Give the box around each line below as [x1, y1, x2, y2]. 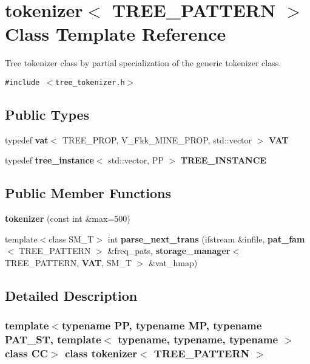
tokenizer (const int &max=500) [5, 212, 130, 225]
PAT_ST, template [5, 332, 101, 347]
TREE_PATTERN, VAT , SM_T [5, 256, 132, 269]
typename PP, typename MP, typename [61, 318, 262, 333]
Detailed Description [5, 286, 138, 304]
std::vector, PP [108, 154, 164, 167]
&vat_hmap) [148, 256, 198, 269]
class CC [5, 346, 49, 361]
